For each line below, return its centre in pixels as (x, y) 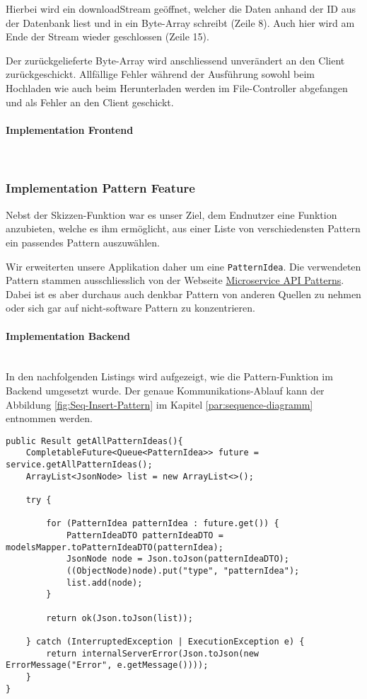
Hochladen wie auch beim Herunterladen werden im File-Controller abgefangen (177, 87)
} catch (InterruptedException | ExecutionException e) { (165, 641)
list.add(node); (104, 582)
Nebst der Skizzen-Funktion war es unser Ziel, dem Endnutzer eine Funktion (171, 214)
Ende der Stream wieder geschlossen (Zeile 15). (107, 36)
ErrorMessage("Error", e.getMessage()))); (107, 665)
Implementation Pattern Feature (100, 188)
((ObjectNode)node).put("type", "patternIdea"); (183, 570)
